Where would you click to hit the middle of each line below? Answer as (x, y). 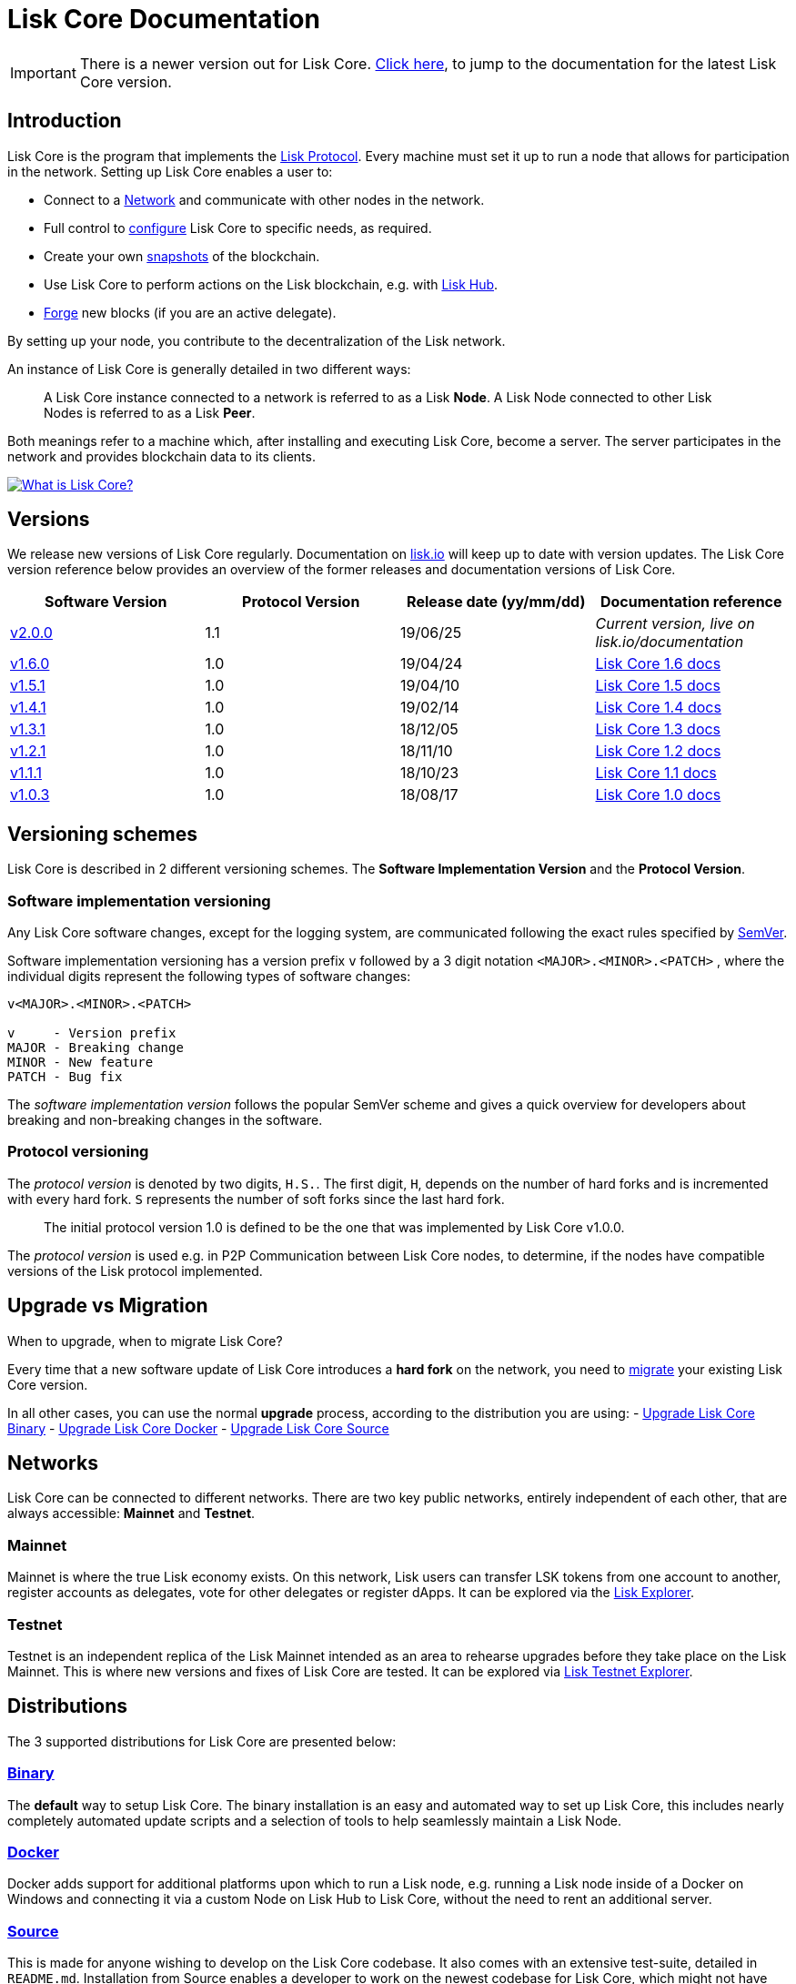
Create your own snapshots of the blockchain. (182, 256)
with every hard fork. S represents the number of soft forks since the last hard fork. (256, 1199)
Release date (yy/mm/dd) (496, 602)
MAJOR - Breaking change (96, 1048)
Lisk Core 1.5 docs (658, 686)
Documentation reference (691, 602)
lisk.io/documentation (670, 642)
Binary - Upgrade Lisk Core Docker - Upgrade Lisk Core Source (198, 1428)
